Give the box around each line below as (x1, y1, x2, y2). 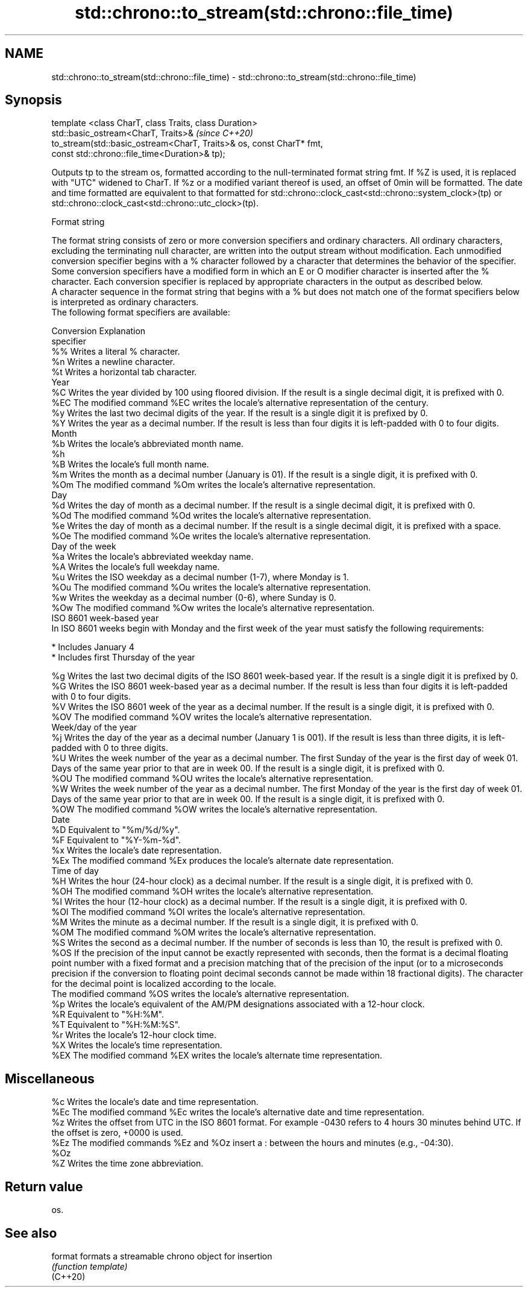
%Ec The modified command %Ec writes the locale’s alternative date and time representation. (51, 1107, 424, 1118)
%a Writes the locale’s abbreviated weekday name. (51, 551, 254, 562)
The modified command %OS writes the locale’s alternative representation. (51, 989, 349, 999)
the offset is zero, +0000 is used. (51, 1127, 183, 1138)
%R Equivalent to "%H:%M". (51, 1009, 165, 1020)
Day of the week (51, 541, 116, 552)
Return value (5, 1179, 83, 1194)
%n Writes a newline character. (51, 356, 175, 367)
